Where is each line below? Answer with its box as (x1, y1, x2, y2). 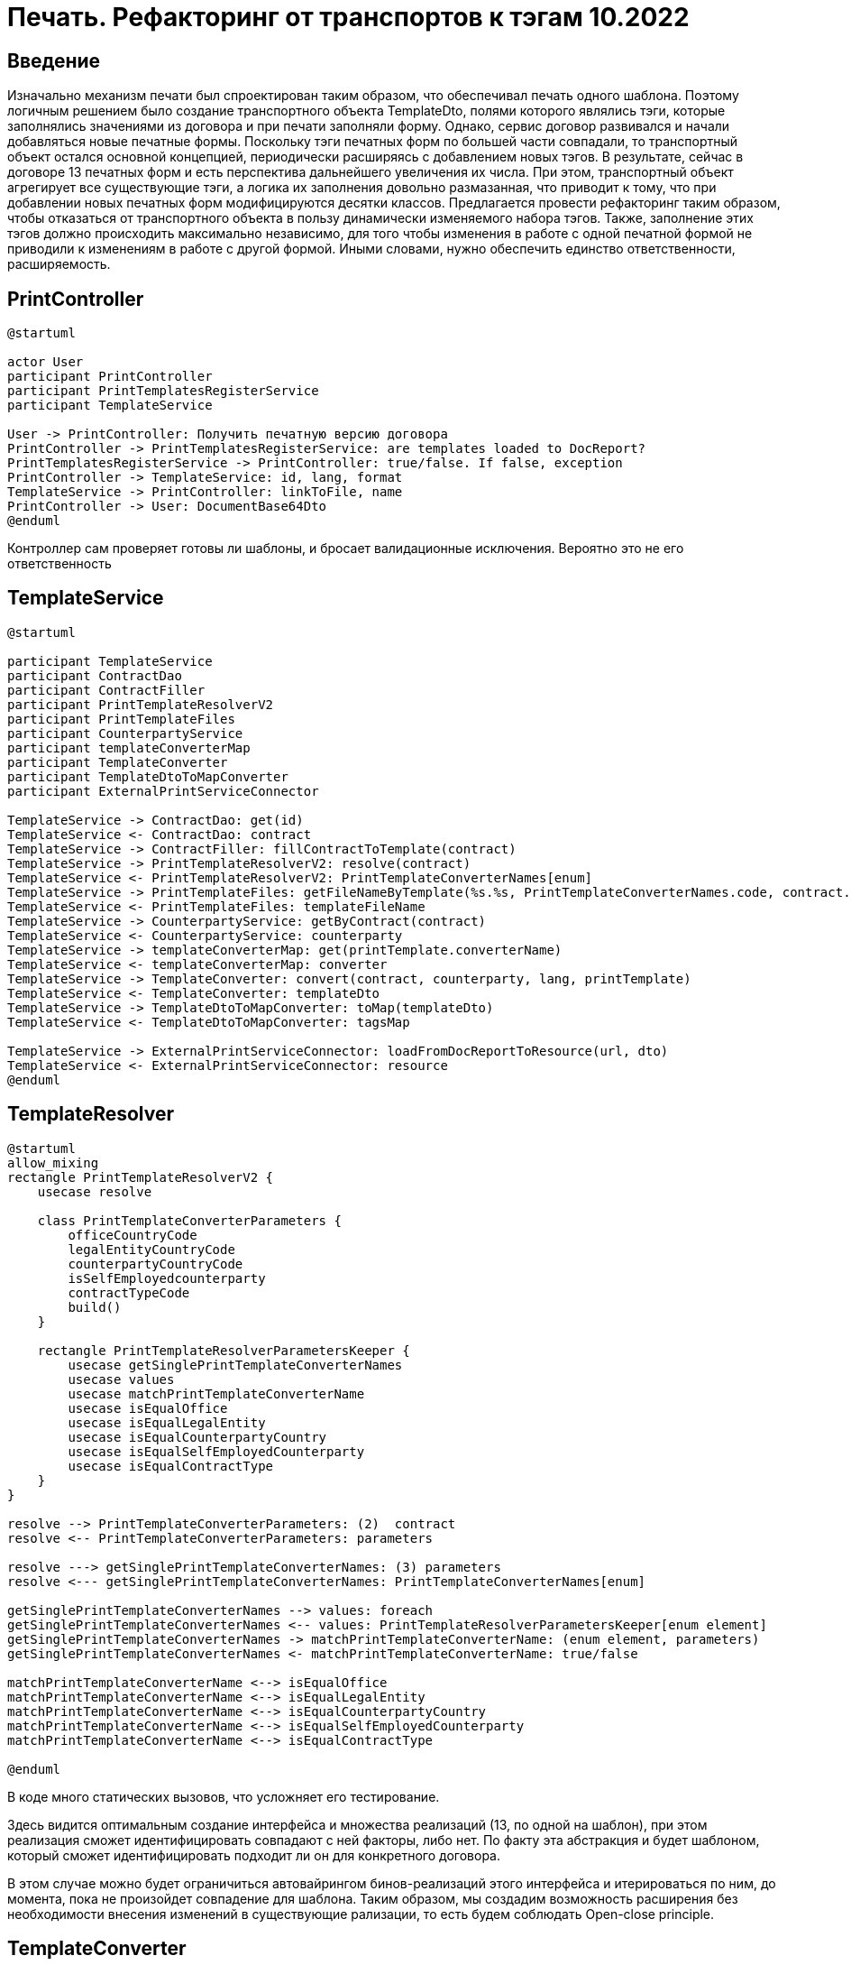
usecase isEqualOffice (68, 1400, 228, 1416)
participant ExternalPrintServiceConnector (7, 783, 319, 798)
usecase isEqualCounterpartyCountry (68, 1429, 327, 1444)
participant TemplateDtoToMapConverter (7, 769, 288, 784)
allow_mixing (7, 1155, 99, 1170)
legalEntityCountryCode (68, 1241, 235, 1257)
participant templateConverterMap (7, 740, 251, 755)
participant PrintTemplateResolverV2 (7, 697, 274, 712)
